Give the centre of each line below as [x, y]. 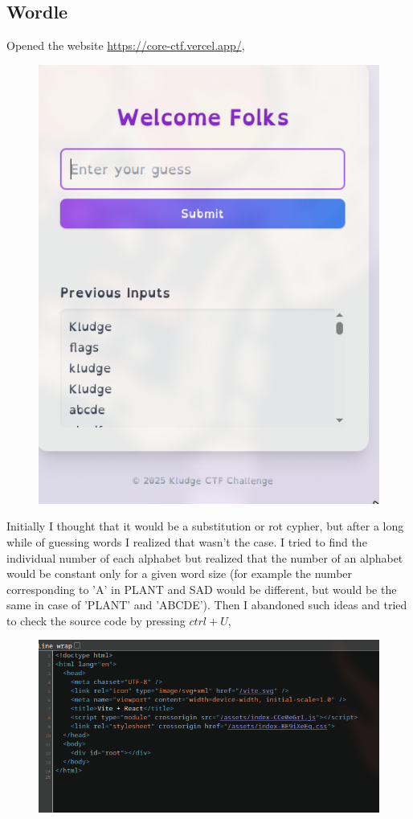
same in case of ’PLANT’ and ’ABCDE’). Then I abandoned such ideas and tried [207, 605]
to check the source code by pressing [96, 620]
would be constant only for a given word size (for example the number [180, 573]
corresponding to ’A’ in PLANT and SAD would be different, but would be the [202, 589]
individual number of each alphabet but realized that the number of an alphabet [205, 557]
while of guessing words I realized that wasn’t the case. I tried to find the [187, 541]
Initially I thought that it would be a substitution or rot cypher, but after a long [205, 526]
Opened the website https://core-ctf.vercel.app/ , [126, 45]
